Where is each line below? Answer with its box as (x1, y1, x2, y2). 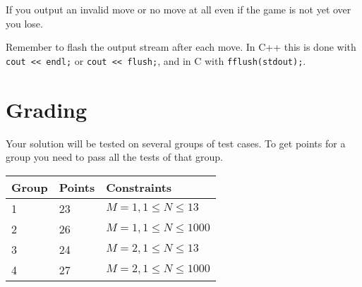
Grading (6, 94, 88, 123)
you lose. (6, 16, 43, 30)
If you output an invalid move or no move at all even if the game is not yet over (6, 2, 351, 16)
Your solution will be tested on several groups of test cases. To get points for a (6, 135, 346, 150)
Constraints (106, 178, 172, 195)
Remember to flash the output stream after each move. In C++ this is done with (6, 39, 356, 54)
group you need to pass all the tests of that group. (6, 149, 223, 164)
